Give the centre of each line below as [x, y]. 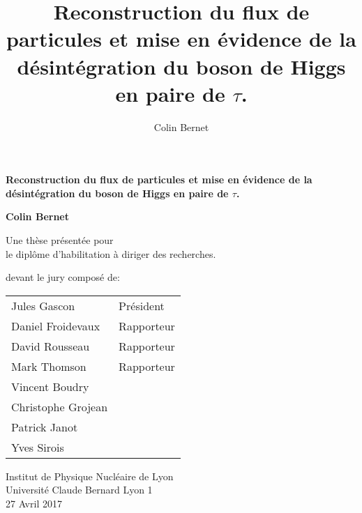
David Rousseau [51, 346]
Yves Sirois [38, 447]
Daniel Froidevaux [56, 326]
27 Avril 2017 [34, 504]
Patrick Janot [45, 427]
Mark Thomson [49, 366]
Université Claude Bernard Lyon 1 [79, 490]
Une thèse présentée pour [60, 240]
